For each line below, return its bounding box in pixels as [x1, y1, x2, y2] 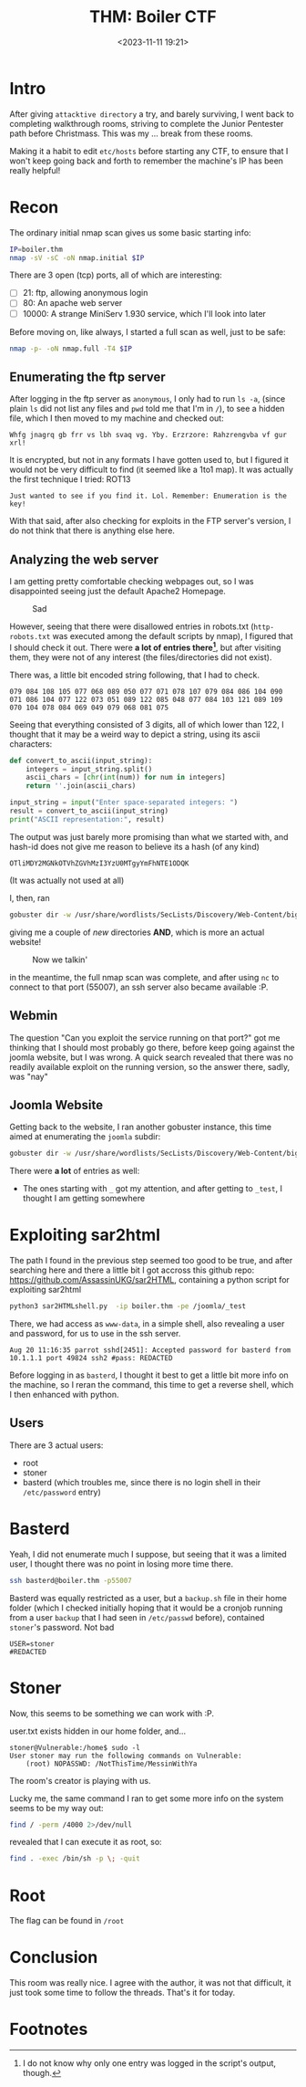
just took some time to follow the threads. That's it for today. [9, 1987, 236, 1998]
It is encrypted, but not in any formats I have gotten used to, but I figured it [9, 455, 290, 466]
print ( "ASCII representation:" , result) [9, 814, 166, 823]
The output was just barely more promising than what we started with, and [9, 831, 289, 842]
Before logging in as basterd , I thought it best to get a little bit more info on [9, 1369, 289, 1380]
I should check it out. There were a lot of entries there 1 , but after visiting [9, 641, 281, 653]
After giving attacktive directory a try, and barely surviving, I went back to [9, 108, 294, 120]
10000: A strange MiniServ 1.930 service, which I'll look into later [22, 308, 267, 319]
